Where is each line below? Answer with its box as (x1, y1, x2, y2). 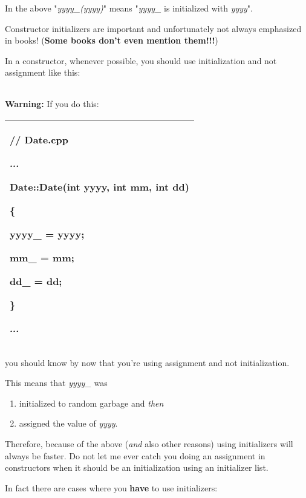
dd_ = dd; (10, 274, 62, 288)
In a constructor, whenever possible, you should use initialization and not (5, 54, 277, 67)
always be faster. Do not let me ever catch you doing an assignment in (5, 449, 265, 462)
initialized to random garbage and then (19, 396, 164, 409)
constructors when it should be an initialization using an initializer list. (5, 461, 269, 474)
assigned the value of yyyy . (19, 417, 118, 430)
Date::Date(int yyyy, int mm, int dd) (10, 179, 189, 194)
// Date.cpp (10, 132, 68, 146)
